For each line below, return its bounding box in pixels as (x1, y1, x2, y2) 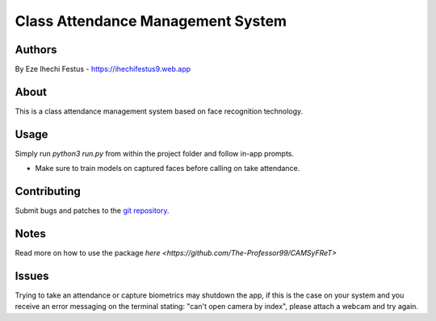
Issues (15, 269, 49, 282)
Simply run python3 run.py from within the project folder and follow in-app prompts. (15, 148, 295, 158)
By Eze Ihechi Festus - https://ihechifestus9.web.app (15, 65, 191, 74)
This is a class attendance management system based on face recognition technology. (15, 106, 304, 116)
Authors (15, 43, 57, 56)
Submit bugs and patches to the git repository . (15, 206, 170, 215)
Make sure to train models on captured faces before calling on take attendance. (35, 164, 300, 173)
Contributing (15, 185, 81, 198)
